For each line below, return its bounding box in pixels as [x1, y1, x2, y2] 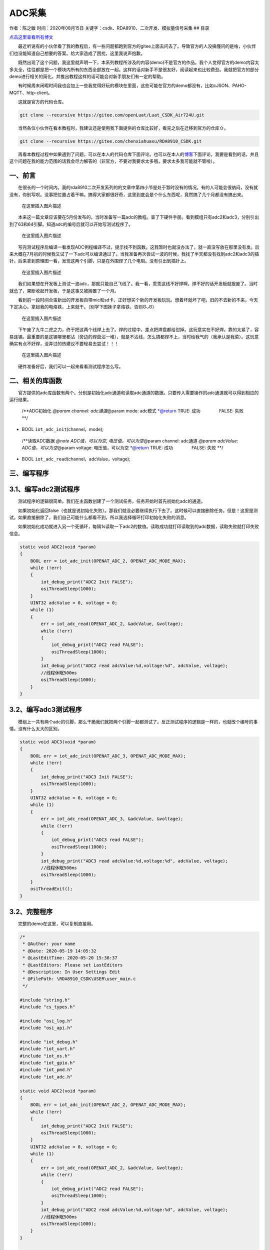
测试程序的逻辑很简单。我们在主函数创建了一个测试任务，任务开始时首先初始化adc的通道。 [18, 498, 205, 504]
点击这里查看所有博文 [9, 34, 53, 40]
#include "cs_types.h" [19, 1004, 75, 1009]
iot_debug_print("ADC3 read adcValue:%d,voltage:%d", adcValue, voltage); [40, 858, 228, 863]
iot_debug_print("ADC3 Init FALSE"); [40, 774, 133, 779]
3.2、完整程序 [9, 907, 53, 916]
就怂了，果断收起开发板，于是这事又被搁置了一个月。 [9, 287, 119, 293]
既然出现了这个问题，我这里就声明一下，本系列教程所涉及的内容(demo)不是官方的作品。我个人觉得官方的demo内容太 [18, 59, 259, 65]
